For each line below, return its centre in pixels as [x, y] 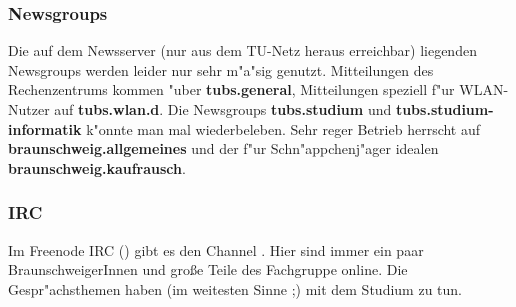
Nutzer [29, 109]
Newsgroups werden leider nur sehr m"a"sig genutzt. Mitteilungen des [221, 69]
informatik [45, 128]
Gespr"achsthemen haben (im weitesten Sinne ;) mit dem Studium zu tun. [235, 288]
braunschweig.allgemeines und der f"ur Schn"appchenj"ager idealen [223, 148]
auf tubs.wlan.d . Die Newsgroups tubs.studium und [223, 109]
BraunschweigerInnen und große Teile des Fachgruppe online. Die [208, 269]
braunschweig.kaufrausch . [97, 167]
